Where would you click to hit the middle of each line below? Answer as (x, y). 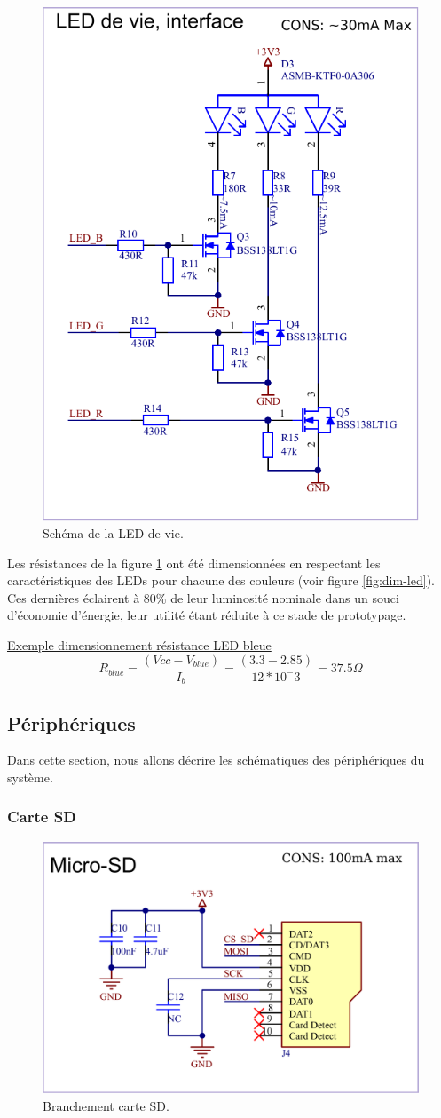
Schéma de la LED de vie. (113, 533)
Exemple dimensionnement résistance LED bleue (139, 645)
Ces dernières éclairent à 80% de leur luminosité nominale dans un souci (203, 597)
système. (30, 777)
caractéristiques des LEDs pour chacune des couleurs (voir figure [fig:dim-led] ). (221, 580)
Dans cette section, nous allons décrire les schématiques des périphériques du (216, 760)
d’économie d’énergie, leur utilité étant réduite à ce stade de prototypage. (207, 615)
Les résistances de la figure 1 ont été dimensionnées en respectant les (194, 563)
